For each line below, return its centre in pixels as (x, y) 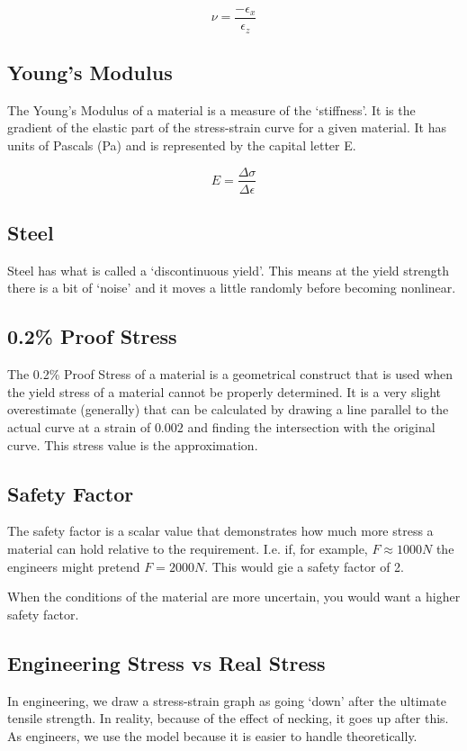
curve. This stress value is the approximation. (133, 444)
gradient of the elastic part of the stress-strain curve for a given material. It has (227, 127)
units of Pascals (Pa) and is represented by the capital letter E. (182, 145)
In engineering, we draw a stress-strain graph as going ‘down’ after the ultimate (227, 700)
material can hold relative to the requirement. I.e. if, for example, (188, 548)
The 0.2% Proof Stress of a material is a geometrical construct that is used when (230, 374)
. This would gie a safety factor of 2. (304, 566)
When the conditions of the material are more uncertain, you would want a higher (234, 597)
